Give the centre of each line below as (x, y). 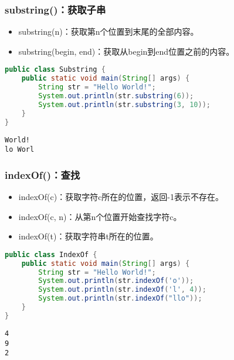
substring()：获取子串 (55, 9)
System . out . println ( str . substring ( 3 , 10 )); (124, 104)
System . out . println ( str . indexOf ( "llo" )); (120, 299)
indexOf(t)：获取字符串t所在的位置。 (88, 236)
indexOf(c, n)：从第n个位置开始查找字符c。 (100, 216)
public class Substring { (55, 70)
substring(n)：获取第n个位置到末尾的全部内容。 (108, 31)
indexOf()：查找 (43, 174)
